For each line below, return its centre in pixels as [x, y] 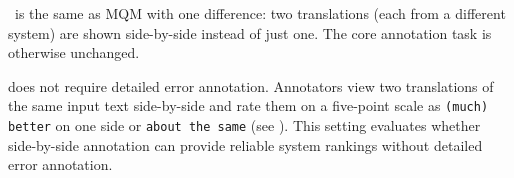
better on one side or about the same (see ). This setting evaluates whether [244, 125]
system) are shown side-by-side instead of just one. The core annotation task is [250, 32]
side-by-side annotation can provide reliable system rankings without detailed [245, 144]
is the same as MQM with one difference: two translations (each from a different [260, 13]
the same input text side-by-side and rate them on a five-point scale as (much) [248, 105]
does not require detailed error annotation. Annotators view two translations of [251, 85]
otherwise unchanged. [74, 52]
